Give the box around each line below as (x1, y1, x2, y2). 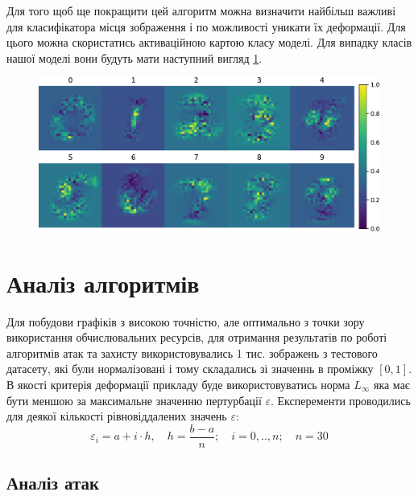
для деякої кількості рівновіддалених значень (6, 408, 227, 424)
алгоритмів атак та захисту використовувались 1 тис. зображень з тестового (6, 344, 378, 361)
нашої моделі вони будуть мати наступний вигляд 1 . (6, 49, 263, 66)
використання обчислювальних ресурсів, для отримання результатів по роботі (6, 329, 387, 346)
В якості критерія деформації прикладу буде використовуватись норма (6, 376, 350, 392)
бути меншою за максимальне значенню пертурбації (6, 391, 262, 408)
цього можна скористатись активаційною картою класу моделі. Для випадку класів (6, 34, 412, 51)
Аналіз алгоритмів (6, 266, 200, 299)
